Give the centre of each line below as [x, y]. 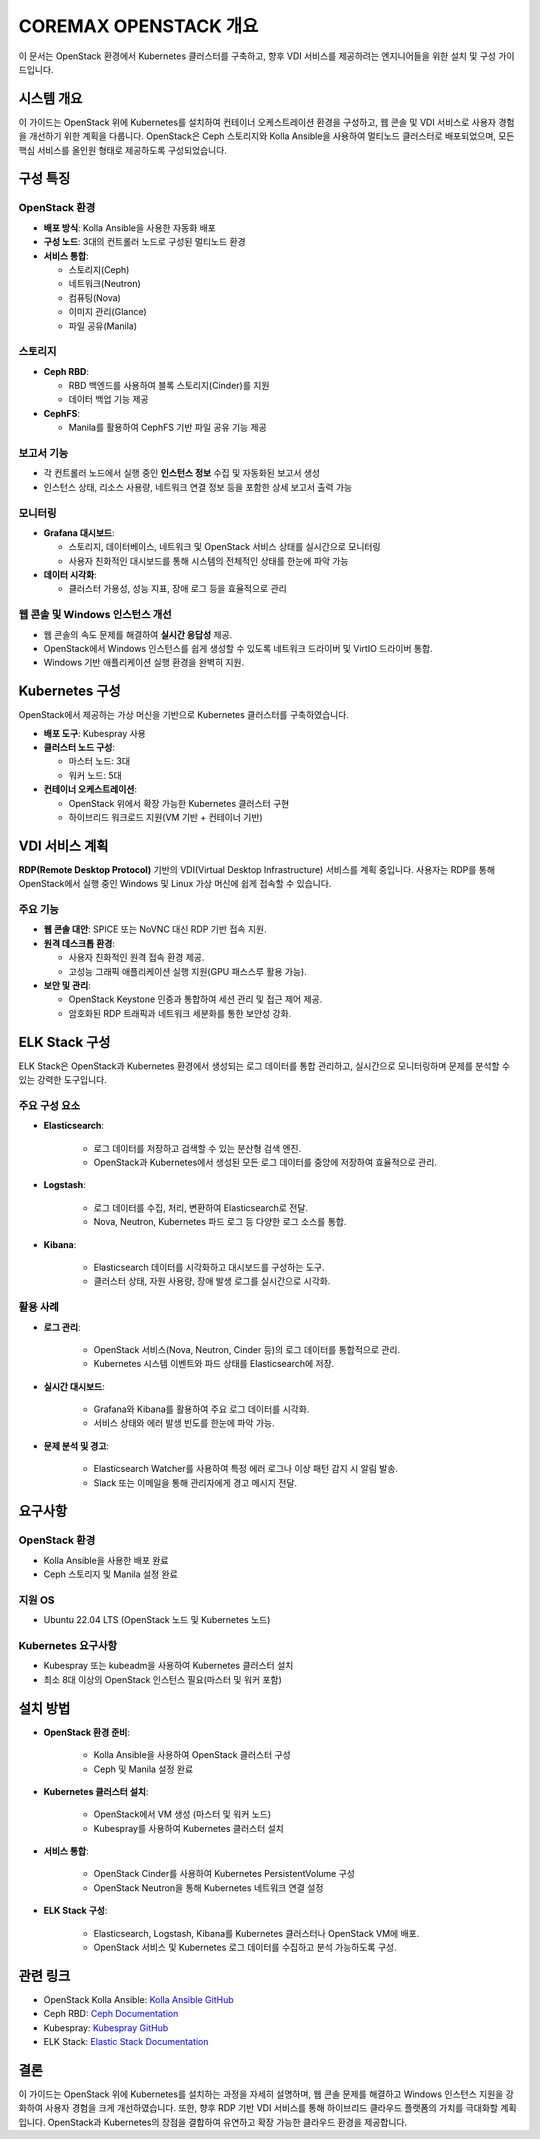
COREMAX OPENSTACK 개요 [138, 26]
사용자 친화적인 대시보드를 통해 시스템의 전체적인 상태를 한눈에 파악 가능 [208, 561]
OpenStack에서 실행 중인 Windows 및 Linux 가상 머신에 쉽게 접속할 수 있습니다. [175, 884]
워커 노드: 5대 [95, 775]
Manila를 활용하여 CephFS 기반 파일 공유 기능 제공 [167, 427]
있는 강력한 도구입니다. [62, 1080]
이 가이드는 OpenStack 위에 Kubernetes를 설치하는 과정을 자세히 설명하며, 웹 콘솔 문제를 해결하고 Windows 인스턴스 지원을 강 [266, 2094]
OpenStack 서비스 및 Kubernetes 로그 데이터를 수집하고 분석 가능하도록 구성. [245, 1947]
